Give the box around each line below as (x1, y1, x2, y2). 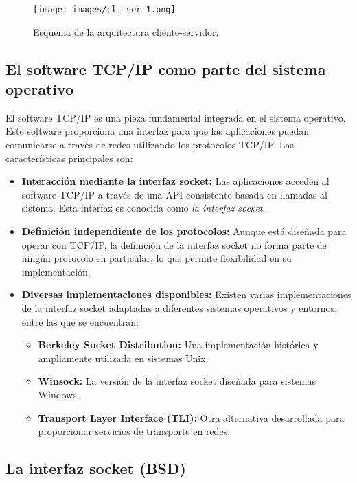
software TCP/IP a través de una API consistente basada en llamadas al (21, 187, 327, 201)
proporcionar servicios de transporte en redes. (38, 424, 231, 438)
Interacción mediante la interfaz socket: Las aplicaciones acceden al (21, 174, 330, 188)
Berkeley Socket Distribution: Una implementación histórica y (38, 337, 319, 352)
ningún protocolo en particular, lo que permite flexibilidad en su (21, 251, 292, 265)
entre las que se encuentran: (21, 314, 139, 328)
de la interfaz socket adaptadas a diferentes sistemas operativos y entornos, (21, 300, 338, 315)
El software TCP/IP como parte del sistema (5, 58, 326, 79)
